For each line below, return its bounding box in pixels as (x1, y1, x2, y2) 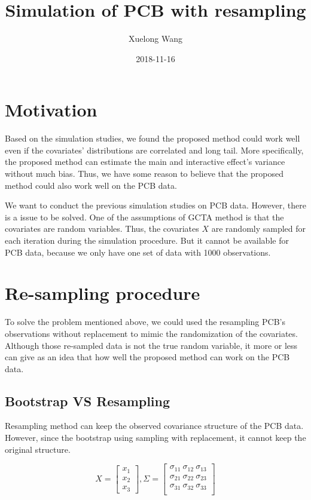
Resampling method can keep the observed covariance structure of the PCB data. (5, 419, 304, 432)
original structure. (5, 443, 71, 455)
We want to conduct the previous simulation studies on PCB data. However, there (5, 199, 307, 211)
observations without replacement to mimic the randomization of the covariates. (5, 327, 298, 339)
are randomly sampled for (211, 222, 306, 235)
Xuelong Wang (129, 32, 182, 45)
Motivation (5, 97, 97, 122)
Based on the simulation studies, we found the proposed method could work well (5, 132, 300, 145)
